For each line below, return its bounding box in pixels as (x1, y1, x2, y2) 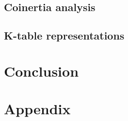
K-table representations (4, 28, 125, 43)
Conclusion (4, 61, 79, 81)
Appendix (4, 99, 71, 119)
